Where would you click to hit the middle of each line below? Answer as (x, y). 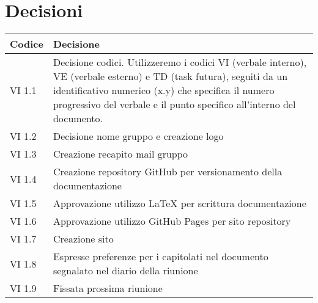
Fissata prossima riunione (108, 288)
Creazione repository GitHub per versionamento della (168, 172)
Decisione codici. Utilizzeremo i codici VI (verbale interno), (180, 62)
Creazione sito (83, 239)
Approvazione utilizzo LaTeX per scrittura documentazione (179, 203)
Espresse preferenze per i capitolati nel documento (161, 257)
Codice (27, 44)
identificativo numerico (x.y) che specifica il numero (164, 90)
